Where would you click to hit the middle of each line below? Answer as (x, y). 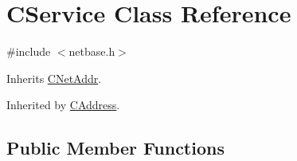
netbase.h (92, 51)
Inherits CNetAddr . (54, 78)
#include (29, 51)
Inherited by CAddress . (63, 105)
